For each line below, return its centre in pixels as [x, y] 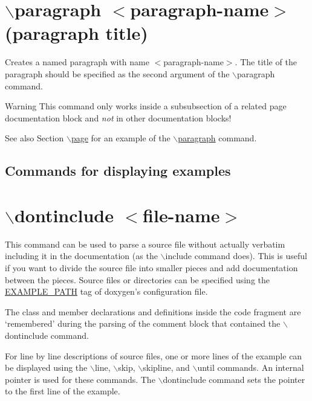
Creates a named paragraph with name [77, 62]
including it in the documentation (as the [81, 256]
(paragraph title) [76, 33]
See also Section [34, 138]
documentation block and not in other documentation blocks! [118, 117]
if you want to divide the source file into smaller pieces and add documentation [151, 267]
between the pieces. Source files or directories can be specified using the [137, 279]
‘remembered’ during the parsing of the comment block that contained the [143, 323]
